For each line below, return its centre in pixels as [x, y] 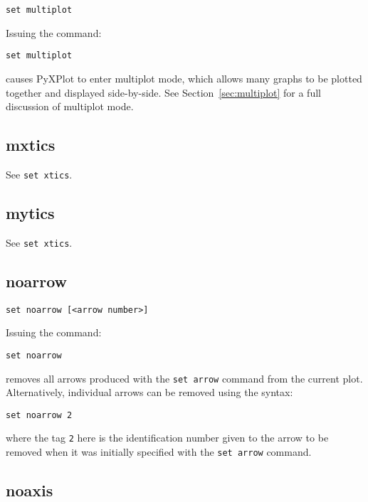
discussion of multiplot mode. [70, 106]
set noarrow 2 [39, 415]
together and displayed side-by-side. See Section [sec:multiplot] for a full [163, 92]
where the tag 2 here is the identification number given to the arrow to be [167, 438]
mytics [30, 212]
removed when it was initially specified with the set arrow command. [159, 452]
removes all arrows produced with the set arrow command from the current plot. [184, 378]
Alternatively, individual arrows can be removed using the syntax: [149, 392]
